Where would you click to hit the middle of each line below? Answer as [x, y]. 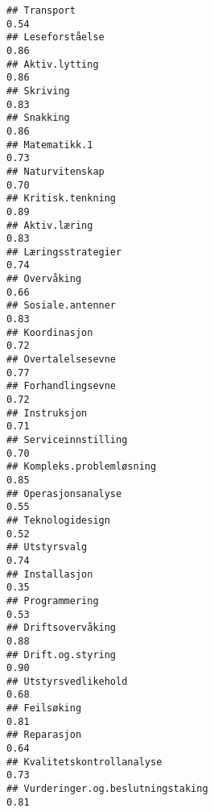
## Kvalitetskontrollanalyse [84, 762]
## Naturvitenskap [56, 171]
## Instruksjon [47, 413]
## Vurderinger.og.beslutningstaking [107, 789]
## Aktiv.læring [50, 225]
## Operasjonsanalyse [64, 493]
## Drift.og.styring [62, 655]
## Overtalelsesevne [62, 360]
